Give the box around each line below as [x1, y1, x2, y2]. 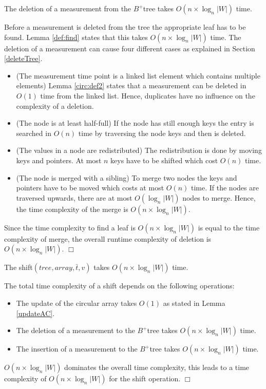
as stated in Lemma [163, 297, 225, 308]
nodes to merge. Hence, [182, 192, 256, 203]
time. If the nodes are [191, 182, 259, 193]
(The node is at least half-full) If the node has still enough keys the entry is [16, 118, 254, 128]
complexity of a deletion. [16, 100, 94, 111]
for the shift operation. [109, 373, 181, 384]
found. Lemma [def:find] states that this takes [4, 31, 148, 42]
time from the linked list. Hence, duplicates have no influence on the [40, 90, 255, 101]
